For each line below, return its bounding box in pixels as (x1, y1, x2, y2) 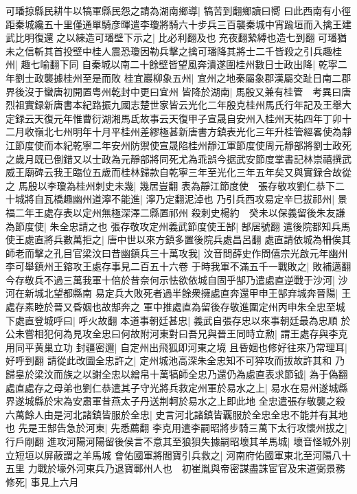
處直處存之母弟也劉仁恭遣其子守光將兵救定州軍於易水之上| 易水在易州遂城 (5, 380, 338, 394)
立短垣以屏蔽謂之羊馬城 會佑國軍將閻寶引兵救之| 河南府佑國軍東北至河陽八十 (5, 447, 352, 462)
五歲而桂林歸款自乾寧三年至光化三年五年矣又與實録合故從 (91, 165, 352, 179)
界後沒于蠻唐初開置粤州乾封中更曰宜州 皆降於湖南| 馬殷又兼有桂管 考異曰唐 (5, 84, 352, 98)
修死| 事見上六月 (5, 474, 79, 489)
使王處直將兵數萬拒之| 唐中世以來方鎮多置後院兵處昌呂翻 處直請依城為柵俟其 (5, 232, 352, 247)
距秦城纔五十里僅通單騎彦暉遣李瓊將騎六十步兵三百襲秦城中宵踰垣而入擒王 (5, 16, 342, 31)
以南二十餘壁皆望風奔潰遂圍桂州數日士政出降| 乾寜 (111, 57, 338, 71)
